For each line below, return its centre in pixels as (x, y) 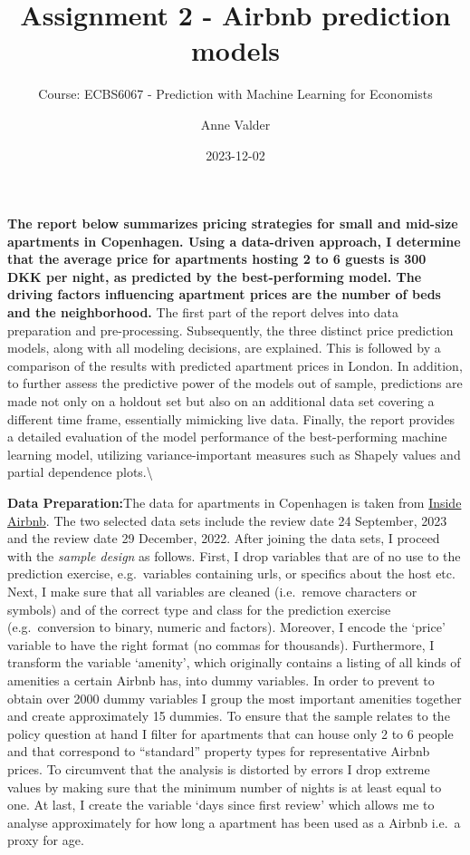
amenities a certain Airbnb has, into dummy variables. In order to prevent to (221, 680)
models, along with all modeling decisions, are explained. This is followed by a (224, 348)
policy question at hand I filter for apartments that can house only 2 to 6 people (230, 733)
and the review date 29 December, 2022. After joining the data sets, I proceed (224, 538)
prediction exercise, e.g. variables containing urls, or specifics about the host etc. (231, 573)
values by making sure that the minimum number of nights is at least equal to (225, 787)
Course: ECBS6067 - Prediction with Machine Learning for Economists (235, 94)
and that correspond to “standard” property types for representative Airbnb (219, 751)
